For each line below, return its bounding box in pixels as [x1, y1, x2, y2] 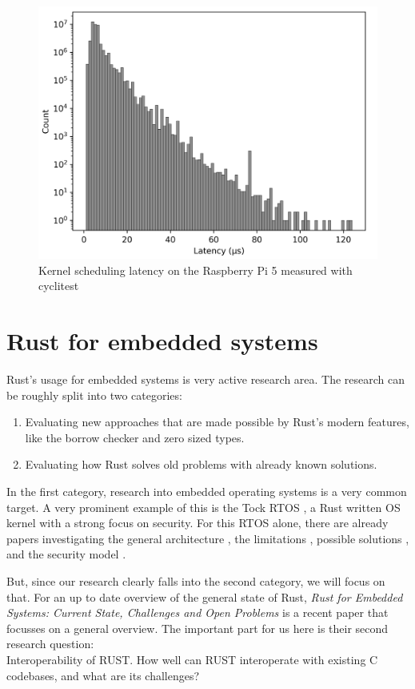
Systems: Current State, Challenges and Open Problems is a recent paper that [6, 604, 389, 621]
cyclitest [38, 277, 79, 294]
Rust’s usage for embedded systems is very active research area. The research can [6, 371, 405, 387]
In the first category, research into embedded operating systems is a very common [6, 482, 407, 499]
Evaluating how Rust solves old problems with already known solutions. [25, 456, 377, 473]
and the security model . [6, 546, 126, 562]
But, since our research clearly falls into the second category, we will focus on [6, 572, 385, 589]
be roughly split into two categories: [6, 386, 182, 403]
